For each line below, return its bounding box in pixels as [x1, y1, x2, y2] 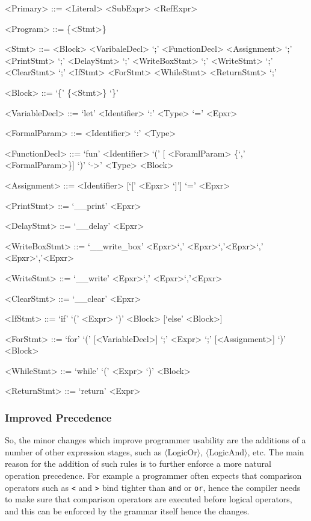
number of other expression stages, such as [5, 445, 162, 458]
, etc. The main [247, 445, 304, 458]
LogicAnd [209, 445, 245, 458]
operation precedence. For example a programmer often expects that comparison [5, 469, 302, 482]
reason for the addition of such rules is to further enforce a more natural [5, 457, 271, 470]
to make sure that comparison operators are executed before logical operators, [5, 493, 292, 505]
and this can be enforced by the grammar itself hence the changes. [5, 504, 250, 517]
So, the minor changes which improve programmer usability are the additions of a [5, 434, 306, 446]
